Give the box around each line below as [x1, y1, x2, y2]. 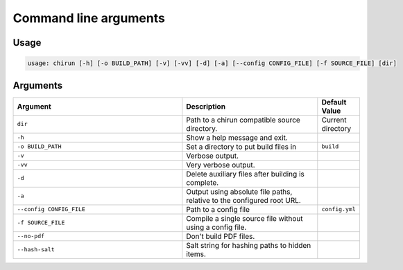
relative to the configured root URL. [186, 195, 301, 205]
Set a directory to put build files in [186, 142, 297, 152]
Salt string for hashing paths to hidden [186, 240, 311, 250]
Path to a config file [186, 204, 250, 214]
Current [321, 115, 347, 125]
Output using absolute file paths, [186, 187, 293, 197]
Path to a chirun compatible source [186, 115, 301, 125]
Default [321, 97, 347, 107]
